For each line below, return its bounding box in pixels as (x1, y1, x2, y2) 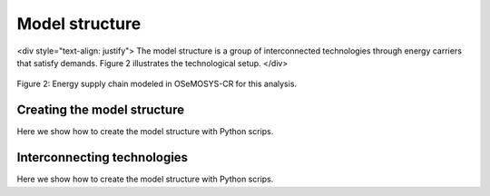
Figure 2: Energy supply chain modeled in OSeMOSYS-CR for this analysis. (16, 78, 298, 90)
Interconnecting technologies (16, 150, 189, 165)
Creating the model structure (16, 103, 185, 118)
